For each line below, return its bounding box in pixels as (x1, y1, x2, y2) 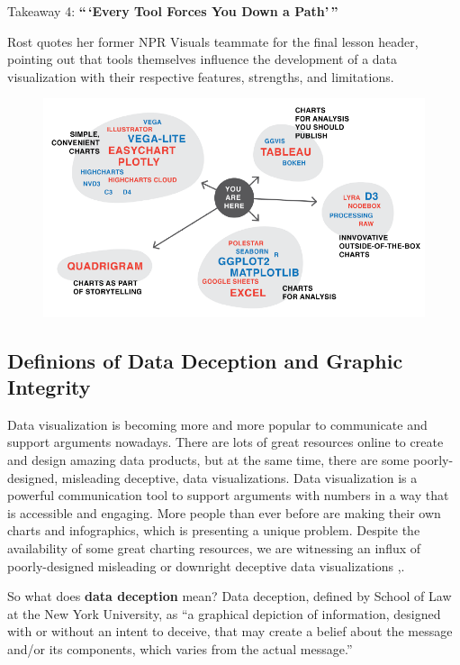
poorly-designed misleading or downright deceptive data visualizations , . (7, 556, 405, 575)
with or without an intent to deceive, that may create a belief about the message (7, 622, 453, 641)
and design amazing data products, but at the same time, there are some (7, 450, 410, 469)
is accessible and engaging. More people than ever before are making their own (7, 503, 441, 522)
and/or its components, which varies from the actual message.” (7, 639, 353, 658)
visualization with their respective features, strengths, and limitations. (7, 67, 394, 86)
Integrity (7, 372, 91, 400)
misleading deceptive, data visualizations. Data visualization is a (61, 468, 418, 487)
